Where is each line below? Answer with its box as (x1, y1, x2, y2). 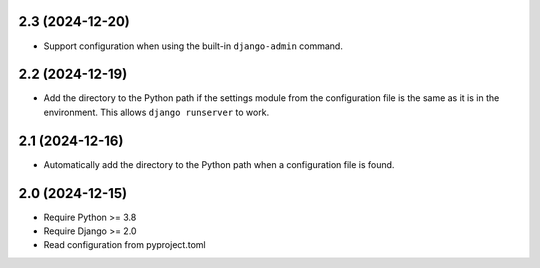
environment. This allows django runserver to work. (43, 106, 270, 118)
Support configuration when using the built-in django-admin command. (43, 40, 344, 52)
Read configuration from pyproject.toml (43, 239, 206, 251)
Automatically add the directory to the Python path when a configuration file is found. (43, 158, 395, 170)
